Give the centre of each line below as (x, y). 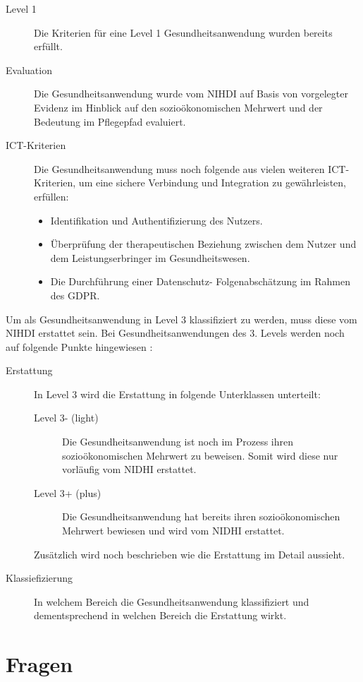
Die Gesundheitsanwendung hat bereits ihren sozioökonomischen (201, 516)
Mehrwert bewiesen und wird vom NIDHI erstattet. (173, 531)
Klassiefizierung (39, 578)
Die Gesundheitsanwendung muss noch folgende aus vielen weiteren (179, 168)
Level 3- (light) (66, 418)
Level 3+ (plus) (68, 492)
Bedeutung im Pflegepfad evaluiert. (110, 121)
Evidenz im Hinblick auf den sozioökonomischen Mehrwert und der (178, 107)
